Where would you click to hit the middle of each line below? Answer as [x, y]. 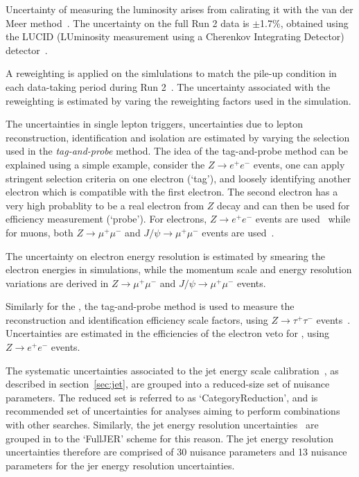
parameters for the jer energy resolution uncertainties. [120, 465]
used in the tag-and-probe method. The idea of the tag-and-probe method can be [177, 151]
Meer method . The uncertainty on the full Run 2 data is [128, 23]
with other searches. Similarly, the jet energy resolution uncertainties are [162, 425]
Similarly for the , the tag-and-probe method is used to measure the [150, 306]
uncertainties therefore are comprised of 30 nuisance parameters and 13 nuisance [176, 452]
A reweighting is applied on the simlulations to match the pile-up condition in [171, 73]
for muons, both [40, 232]
